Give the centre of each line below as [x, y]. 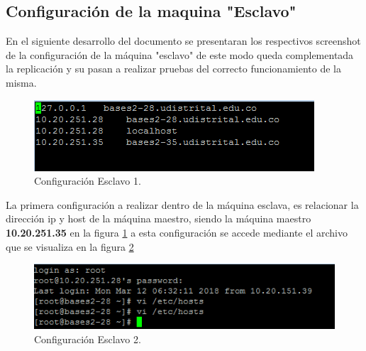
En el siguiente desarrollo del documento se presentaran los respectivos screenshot [183, 41]
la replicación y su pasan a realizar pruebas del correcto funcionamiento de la [173, 69]
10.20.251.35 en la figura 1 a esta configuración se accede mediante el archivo [177, 232]
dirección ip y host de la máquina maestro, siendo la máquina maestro [159, 218]
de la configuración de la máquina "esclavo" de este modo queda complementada [180, 54]
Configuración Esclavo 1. [88, 181]
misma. [21, 82]
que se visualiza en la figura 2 [70, 246]
